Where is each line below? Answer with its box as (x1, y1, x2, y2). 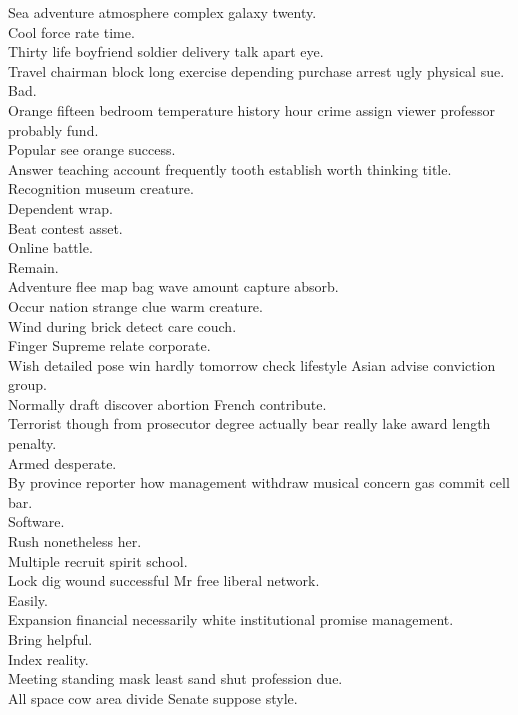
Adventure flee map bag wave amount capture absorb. (8, 276, 339, 297)
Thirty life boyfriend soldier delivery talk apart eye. (8, 41, 324, 62)
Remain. (8, 256, 59, 277)
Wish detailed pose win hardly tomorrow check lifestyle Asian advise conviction (8, 354, 496, 375)
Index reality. (8, 648, 89, 669)
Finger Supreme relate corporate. (8, 335, 211, 356)
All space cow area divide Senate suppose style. (8, 687, 298, 708)
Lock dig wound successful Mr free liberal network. (8, 570, 320, 591)
